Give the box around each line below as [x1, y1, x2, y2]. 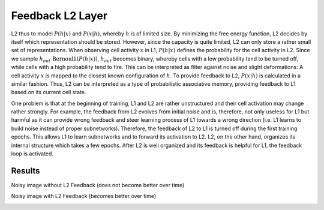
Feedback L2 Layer [11, 9, 108, 22]
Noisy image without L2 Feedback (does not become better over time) [11, 181, 185, 188]
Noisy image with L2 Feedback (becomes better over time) [11, 193, 157, 200]
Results [11, 166, 40, 176]
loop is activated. [11, 150, 54, 157]
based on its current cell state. [11, 89, 86, 96]
